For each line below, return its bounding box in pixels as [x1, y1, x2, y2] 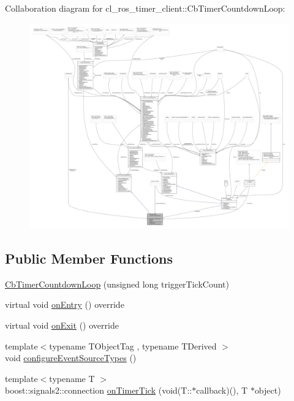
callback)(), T [196, 384, 248, 397]
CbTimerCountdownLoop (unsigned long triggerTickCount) [5, 277, 229, 290]
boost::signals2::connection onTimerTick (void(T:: [5, 384, 192, 397]
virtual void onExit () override [5, 318, 119, 331]
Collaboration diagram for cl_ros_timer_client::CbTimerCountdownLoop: [5, 2, 285, 14]
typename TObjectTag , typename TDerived [49, 339, 217, 352]
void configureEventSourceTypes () [5, 351, 137, 364]
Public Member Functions [5, 248, 173, 267]
